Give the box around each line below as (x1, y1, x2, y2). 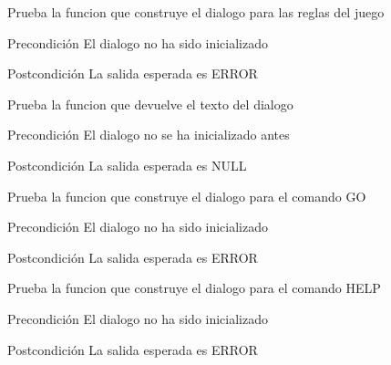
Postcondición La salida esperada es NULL (7, 155, 247, 174)
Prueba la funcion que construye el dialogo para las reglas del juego (7, 3, 385, 21)
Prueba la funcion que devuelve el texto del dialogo (7, 94, 293, 113)
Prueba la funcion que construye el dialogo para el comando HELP (7, 278, 381, 297)
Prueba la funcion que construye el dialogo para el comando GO (7, 186, 366, 205)
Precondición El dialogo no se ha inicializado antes (7, 125, 290, 144)
